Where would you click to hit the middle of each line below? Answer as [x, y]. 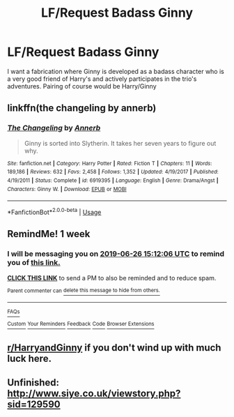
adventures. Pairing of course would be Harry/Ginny [82, 86]
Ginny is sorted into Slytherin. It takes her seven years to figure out [120, 143]
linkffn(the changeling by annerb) [82, 108]
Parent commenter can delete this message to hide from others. [84, 291]
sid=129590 [34, 404]
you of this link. [34, 263]
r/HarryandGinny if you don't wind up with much [114, 348]
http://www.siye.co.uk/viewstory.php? [94, 393]
